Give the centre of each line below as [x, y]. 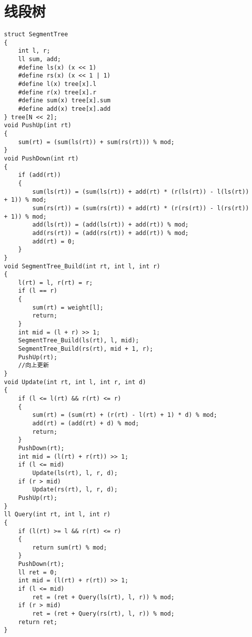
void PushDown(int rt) [41, 158]
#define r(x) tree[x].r [57, 92]
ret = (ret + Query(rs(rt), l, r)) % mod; [103, 614]
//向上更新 [33, 365]
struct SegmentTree [36, 35]
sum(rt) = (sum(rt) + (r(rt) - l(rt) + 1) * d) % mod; [125, 415]
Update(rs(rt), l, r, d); [75, 490]
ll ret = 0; [38, 572]
